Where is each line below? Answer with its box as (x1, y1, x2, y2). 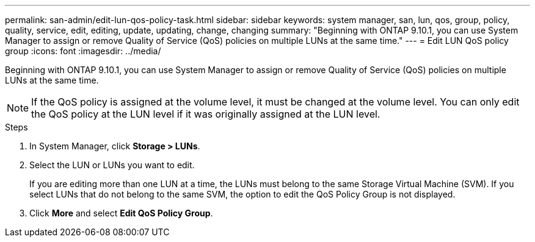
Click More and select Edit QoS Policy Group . (29, 208, 213, 218)
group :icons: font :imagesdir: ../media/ (5, 46, 161, 56)
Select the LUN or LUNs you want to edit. (29, 160, 195, 170)
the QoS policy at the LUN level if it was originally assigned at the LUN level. (31, 108, 380, 120)
